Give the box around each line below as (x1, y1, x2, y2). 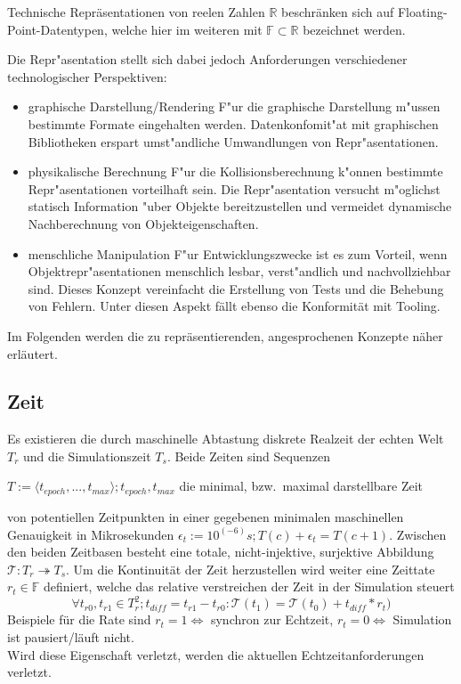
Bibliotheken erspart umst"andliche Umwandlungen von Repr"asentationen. (28, 132, 439, 151)
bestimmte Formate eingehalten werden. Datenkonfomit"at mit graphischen (28, 114, 439, 133)
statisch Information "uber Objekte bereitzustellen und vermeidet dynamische (28, 197, 452, 216)
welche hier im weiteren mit (111, 20, 263, 38)
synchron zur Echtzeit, (210, 610, 334, 629)
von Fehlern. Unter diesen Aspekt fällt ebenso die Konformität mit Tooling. (28, 297, 441, 315)
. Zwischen (389, 525, 447, 543)
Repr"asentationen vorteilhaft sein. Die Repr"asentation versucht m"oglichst (28, 179, 441, 198)
